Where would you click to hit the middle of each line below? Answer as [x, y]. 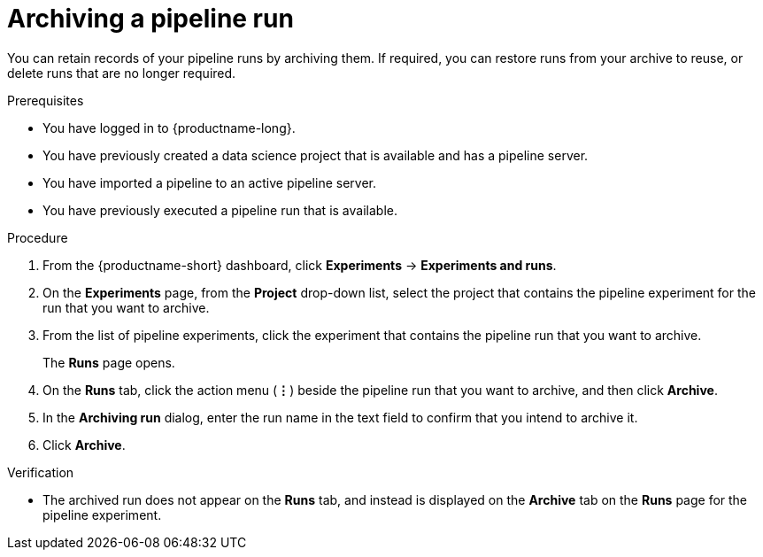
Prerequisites [46, 100]
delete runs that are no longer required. [122, 73]
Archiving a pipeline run [150, 19]
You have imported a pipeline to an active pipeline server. [209, 182]
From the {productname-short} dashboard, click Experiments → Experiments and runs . [300, 265]
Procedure [38, 237]
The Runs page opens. [109, 362]
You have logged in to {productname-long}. [169, 128]
